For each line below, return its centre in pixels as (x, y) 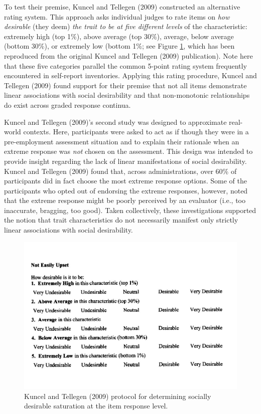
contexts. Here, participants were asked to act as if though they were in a (136, 132)
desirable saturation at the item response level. (96, 406)
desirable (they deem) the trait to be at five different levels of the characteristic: (126, 26)
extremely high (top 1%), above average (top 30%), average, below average (119, 36)
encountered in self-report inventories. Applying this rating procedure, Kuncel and (130, 75)
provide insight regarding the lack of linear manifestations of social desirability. (125, 161)
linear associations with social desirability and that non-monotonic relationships (127, 95)
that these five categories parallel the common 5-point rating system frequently (125, 65)
